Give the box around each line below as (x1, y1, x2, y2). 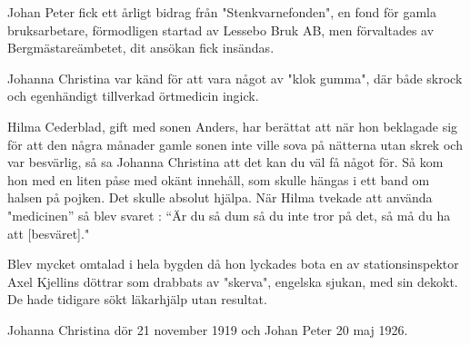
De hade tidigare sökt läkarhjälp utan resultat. (7, 290, 267, 309)
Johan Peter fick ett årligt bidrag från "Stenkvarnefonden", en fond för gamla (7, 3, 436, 21)
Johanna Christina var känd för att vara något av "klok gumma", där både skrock (7, 68, 463, 87)
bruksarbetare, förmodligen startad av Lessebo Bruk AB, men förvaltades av (7, 20, 435, 39)
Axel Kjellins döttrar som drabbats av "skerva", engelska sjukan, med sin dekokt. (7, 271, 458, 291)
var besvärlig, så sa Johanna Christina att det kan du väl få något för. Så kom (7, 153, 444, 172)
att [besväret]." (7, 223, 90, 242)
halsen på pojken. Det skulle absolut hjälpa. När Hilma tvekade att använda (7, 188, 433, 207)
